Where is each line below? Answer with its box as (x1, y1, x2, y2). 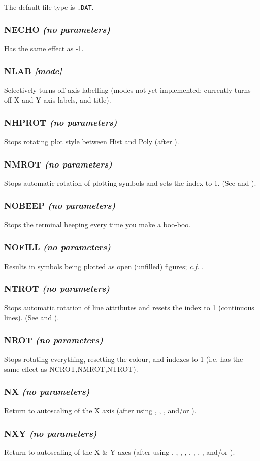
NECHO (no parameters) (4, 23, 110, 36)
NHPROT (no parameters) (4, 116, 117, 128)
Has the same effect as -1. (4, 43, 84, 53)
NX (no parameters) (4, 385, 90, 398)
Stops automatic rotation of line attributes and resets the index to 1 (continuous (4, 302, 254, 313)
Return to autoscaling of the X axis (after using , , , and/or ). (4, 405, 197, 416)
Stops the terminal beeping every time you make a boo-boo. (4, 219, 191, 229)
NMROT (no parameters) (4, 157, 112, 170)
